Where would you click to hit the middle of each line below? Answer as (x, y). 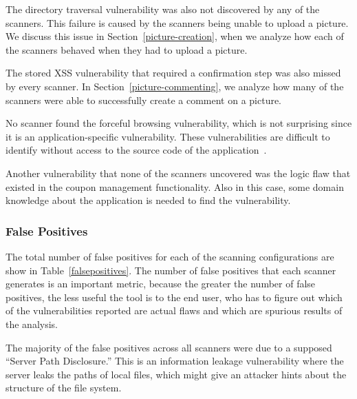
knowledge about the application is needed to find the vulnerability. (148, 200)
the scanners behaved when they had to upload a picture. (127, 49)
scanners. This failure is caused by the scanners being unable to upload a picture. (177, 22)
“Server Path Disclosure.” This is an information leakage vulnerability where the (175, 361)
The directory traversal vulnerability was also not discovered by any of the (163, 9)
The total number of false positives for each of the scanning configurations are (170, 256)
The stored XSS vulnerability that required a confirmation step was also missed (173, 73)
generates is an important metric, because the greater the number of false (161, 284)
